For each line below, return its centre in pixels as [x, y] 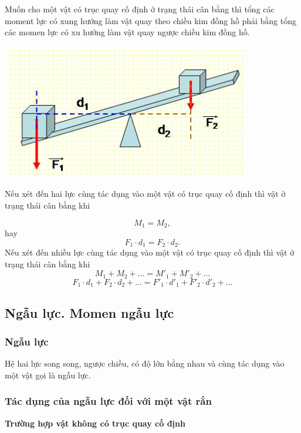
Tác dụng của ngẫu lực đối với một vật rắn [108, 401]
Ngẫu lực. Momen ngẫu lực [89, 312]
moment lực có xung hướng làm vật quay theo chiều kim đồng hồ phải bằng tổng [151, 20]
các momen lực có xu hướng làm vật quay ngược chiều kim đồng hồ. [127, 32]
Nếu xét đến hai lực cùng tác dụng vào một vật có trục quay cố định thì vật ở [145, 194]
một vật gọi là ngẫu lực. [48, 375]
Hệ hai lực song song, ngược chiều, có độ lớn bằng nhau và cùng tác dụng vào [145, 363]
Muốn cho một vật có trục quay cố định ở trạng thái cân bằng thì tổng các [140, 9]
